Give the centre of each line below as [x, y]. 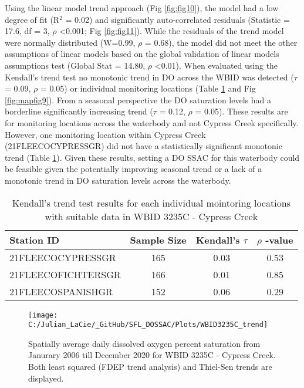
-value [279, 239]
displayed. [46, 378]
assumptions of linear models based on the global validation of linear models [142, 54]
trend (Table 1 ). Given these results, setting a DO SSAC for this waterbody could [152, 157]
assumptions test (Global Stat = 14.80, [75, 65]
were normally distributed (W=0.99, [70, 42]
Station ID [35, 239]
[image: [43, 315]
